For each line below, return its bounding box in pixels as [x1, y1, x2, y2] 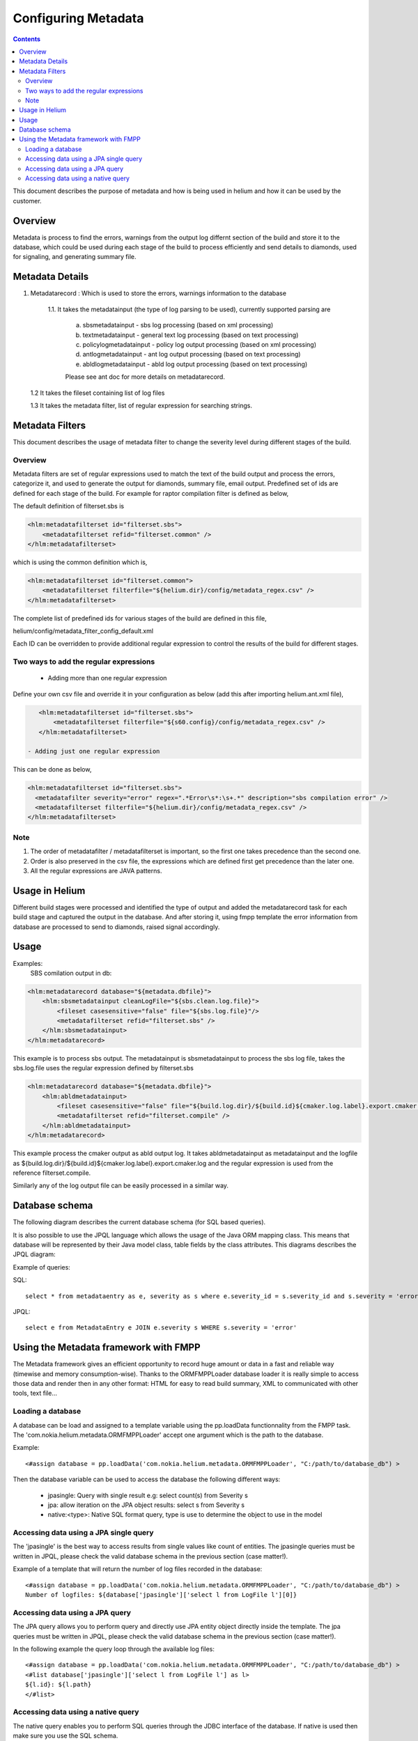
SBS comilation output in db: [30, 969, 112, 977]
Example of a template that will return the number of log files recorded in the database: [13, 1565, 263, 1573]
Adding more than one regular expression [47, 674, 167, 682]
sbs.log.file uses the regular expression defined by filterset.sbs [13, 1064, 194, 1072]
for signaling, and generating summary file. [13, 253, 137, 261]
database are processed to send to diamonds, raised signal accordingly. [13, 923, 220, 931]
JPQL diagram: [13, 1250, 56, 1258]
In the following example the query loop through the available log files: [13, 1644, 215, 1653]
